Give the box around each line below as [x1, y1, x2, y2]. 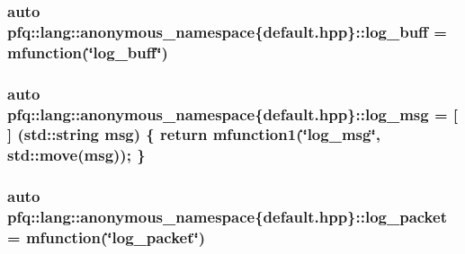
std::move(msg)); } [7, 144, 146, 166]
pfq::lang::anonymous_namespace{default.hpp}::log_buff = [7, 20, 447, 42]
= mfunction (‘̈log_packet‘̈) [7, 226, 206, 249]
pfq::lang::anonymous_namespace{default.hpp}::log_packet [7, 206, 447, 228]
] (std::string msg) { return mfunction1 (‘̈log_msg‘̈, [7, 123, 380, 145]
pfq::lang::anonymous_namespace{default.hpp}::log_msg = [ [7, 102, 459, 125]
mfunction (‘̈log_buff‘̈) [7, 40, 168, 63]
